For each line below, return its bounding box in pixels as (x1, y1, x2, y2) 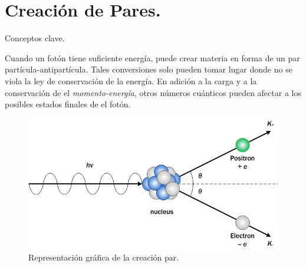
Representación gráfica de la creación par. (28, 250, 179, 263)
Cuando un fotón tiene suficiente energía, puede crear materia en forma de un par (5, 51, 300, 64)
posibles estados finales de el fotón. (5, 98, 131, 110)
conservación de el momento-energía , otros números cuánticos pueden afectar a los (5, 86, 301, 98)
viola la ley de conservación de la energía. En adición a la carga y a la (5, 74, 257, 87)
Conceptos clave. (5, 32, 65, 44)
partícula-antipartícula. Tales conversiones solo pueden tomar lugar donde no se (5, 63, 292, 75)
